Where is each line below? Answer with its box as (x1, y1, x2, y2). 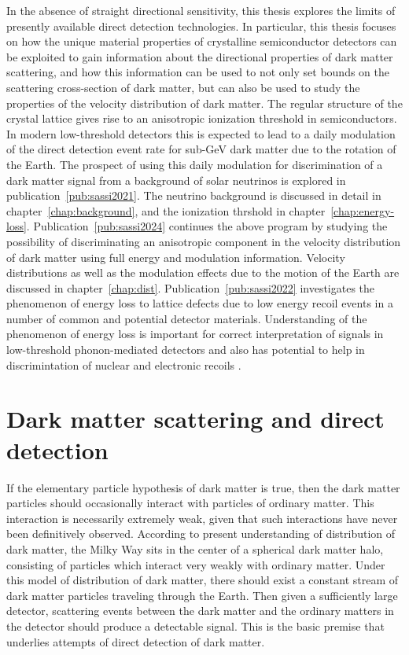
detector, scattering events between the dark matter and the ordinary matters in (6, 602, 394, 619)
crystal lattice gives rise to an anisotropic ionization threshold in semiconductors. (6, 110, 397, 127)
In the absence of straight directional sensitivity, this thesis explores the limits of (6, 2, 396, 18)
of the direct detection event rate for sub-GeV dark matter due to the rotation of (6, 141, 396, 157)
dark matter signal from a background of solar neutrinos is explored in (6, 171, 346, 188)
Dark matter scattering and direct (6, 403, 385, 435)
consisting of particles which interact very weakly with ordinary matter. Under (6, 556, 385, 572)
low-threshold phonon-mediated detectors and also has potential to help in (6, 341, 365, 358)
